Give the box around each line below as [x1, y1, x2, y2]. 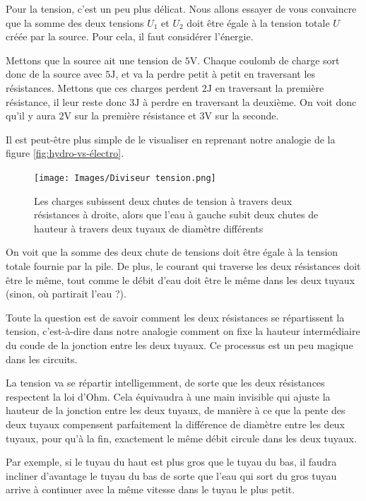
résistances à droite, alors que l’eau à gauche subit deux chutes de [34, 207, 319, 222]
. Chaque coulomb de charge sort [197, 52, 340, 67]
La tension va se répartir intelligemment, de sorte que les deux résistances [6, 375, 325, 390]
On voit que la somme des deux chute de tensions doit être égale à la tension [6, 244, 338, 259]
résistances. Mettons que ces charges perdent [6, 80, 199, 95]
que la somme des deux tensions [6, 15, 144, 30]
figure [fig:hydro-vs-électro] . [6, 146, 124, 160]
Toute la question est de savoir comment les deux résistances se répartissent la [6, 310, 345, 324]
